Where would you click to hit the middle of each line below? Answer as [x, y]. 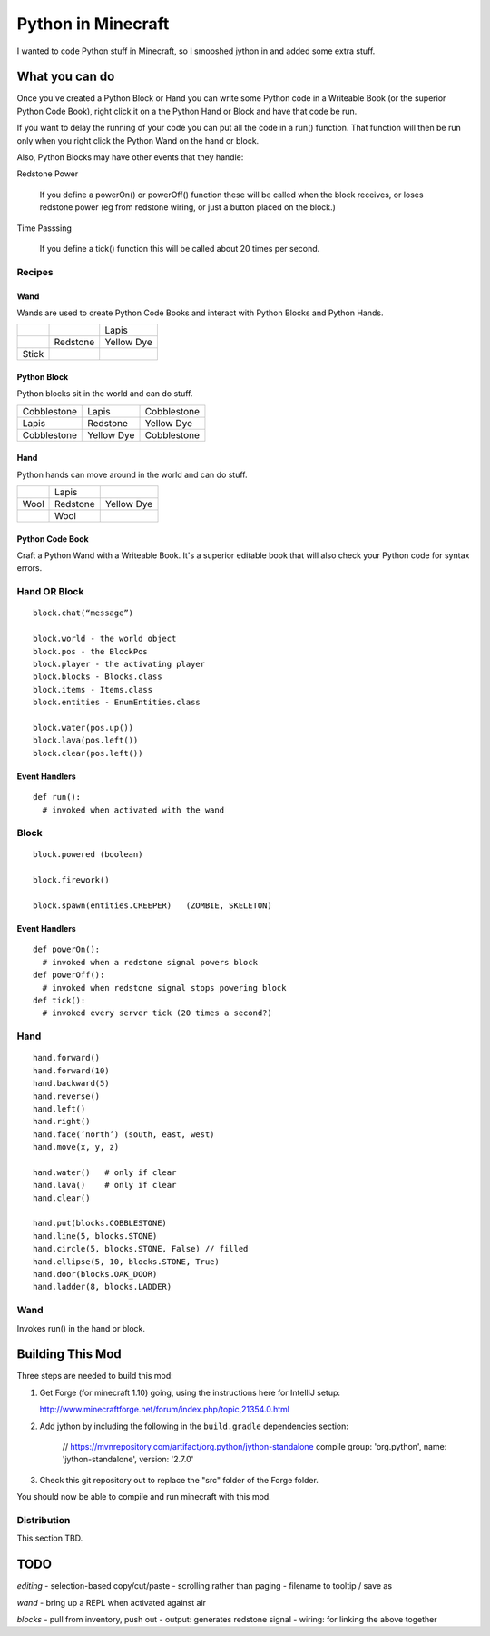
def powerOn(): [67, 949]
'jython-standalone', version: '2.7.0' [128, 1460]
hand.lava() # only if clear [105, 1185]
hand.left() [59, 1108]
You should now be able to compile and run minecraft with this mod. [144, 1497]
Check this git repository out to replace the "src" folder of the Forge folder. [179, 1480]
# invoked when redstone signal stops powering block [164, 988]
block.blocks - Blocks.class [98, 677]
